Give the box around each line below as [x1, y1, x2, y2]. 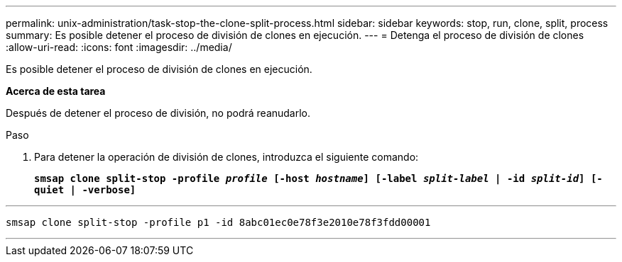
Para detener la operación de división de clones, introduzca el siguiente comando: [34, 151, 419, 163]
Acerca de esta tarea [6, 85, 106, 97]
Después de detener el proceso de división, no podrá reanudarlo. [6, 107, 311, 119]
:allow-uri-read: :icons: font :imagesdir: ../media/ [6, 41, 232, 53]
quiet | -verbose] [34, 184, 136, 195]
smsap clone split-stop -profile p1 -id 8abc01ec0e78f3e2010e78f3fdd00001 [6, 217, 431, 228]
